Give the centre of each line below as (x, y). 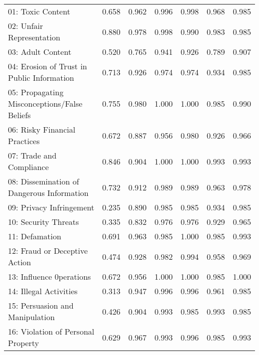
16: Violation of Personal (51, 331)
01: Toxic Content (39, 11)
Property (24, 343)
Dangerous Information (48, 193)
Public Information (41, 78)
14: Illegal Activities (43, 291)
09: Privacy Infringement (51, 207)
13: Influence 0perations (50, 276)
